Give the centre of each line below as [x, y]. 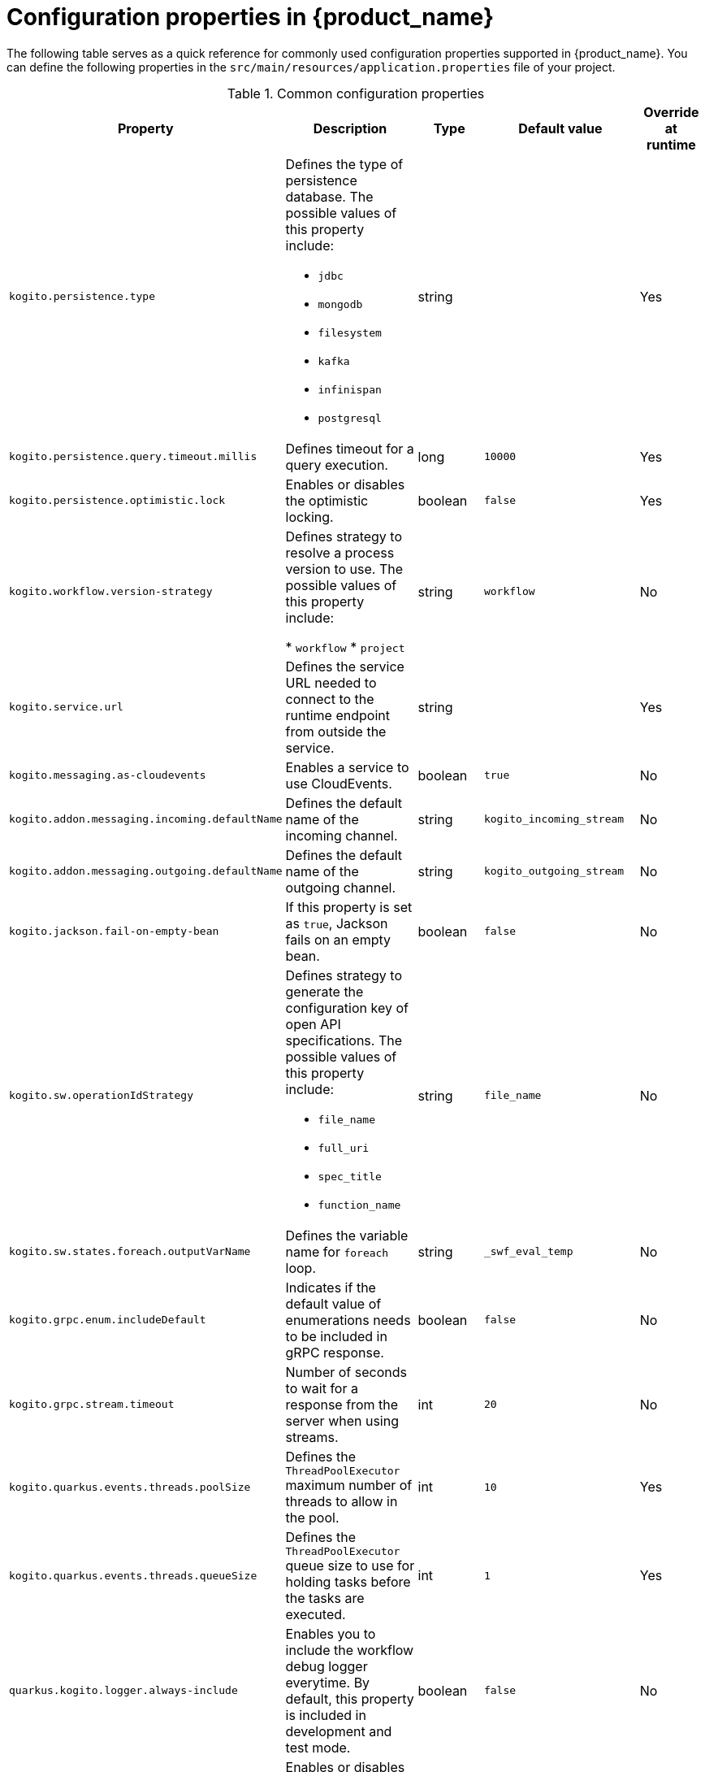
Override [671, 112]
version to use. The [344, 569]
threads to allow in [342, 1501]
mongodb [340, 304]
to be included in [336, 1336]
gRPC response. [335, 1352]
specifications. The [344, 1040]
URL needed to [331, 682]
